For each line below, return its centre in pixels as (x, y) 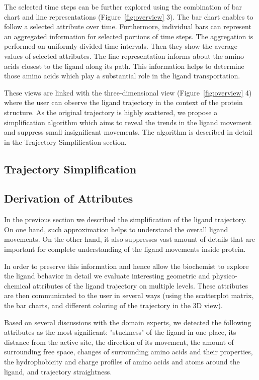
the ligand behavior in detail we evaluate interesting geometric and (107, 276)
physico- (225, 276)
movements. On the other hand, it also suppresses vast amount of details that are (129, 239)
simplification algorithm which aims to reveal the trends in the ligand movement (128, 122)
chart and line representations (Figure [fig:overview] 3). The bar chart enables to (129, 16)
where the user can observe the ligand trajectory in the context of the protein (123, 102)
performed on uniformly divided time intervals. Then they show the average (121, 46)
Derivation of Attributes (69, 198)
